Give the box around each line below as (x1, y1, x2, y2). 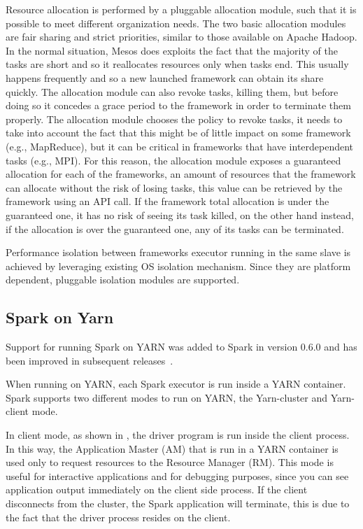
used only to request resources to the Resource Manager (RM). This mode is (6, 455, 334, 470)
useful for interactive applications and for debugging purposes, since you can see (6, 468, 349, 483)
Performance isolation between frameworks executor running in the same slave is (6, 245, 351, 260)
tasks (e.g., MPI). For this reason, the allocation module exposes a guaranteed (6, 153, 341, 167)
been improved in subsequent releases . (6, 353, 173, 367)
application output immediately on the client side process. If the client (6, 482, 308, 497)
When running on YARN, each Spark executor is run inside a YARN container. (6, 376, 346, 391)
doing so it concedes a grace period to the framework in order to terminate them (6, 98, 351, 113)
